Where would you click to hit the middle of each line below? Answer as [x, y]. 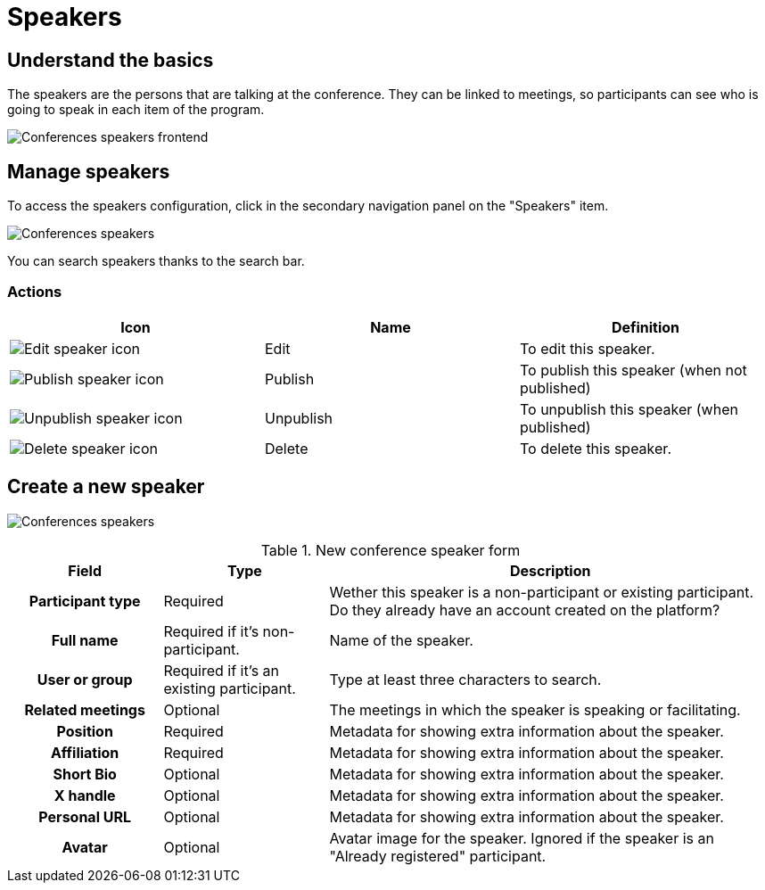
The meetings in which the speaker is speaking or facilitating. [535, 709]
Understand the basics [111, 60]
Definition [646, 327]
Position [85, 731]
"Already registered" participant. [438, 856]
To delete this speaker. [595, 448]
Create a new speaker [106, 487]
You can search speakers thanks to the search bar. [156, 261]
